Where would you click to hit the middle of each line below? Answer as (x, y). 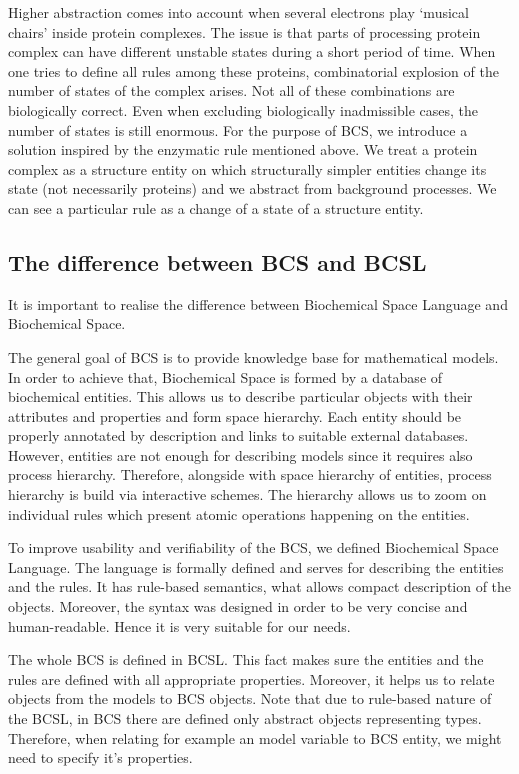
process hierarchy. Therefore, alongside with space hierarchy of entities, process (250, 474)
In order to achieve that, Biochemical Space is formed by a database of (225, 376)
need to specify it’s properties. (100, 757)
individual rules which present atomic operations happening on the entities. (239, 513)
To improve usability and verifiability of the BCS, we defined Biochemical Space (253, 547)
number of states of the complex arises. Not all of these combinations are (231, 90)
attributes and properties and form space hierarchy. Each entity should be (235, 415)
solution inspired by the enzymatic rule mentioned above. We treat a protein (243, 149)
